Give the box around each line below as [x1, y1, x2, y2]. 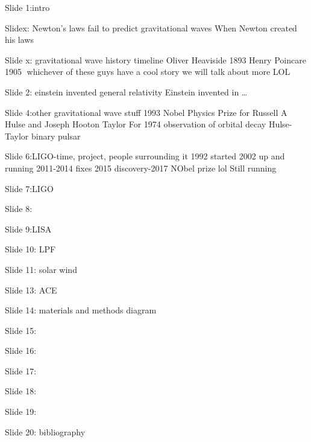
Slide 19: [5, 405, 37, 418]
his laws [5, 33, 34, 46]
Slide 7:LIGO [5, 182, 54, 194]
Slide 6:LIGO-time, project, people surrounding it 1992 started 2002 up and [5, 150, 285, 162]
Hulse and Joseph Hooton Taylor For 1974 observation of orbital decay [5, 118, 266, 130]
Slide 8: [5, 202, 33, 215]
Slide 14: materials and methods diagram [5, 304, 157, 316]
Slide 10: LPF [5, 243, 56, 255]
